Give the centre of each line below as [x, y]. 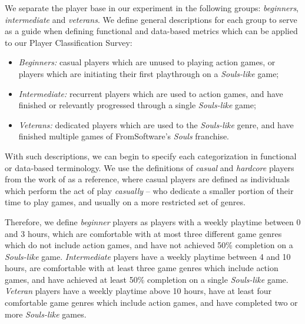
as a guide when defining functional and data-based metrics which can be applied [151, 31]
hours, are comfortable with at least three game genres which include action [142, 268]
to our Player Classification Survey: [69, 42]
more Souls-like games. [46, 314]
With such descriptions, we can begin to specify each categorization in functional [151, 156]
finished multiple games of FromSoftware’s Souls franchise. [124, 136]
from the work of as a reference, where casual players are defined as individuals [147, 179]
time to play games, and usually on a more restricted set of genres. [125, 202]
